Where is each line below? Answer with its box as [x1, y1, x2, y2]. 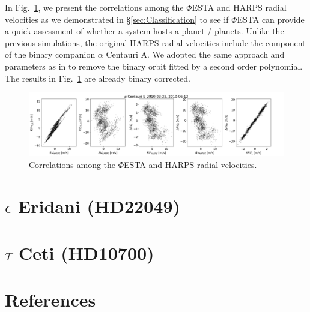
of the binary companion [5, 48, 96, 61]
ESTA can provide [237, 13, 305, 25]
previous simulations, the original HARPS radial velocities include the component [5, 36, 306, 49]
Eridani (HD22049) [18, 193, 180, 218]
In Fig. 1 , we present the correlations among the [5, 1, 184, 13]
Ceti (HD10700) [18, 240, 154, 265]
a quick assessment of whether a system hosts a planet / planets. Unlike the [5, 25, 284, 37]
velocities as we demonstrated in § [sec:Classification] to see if [5, 13, 229, 25]
